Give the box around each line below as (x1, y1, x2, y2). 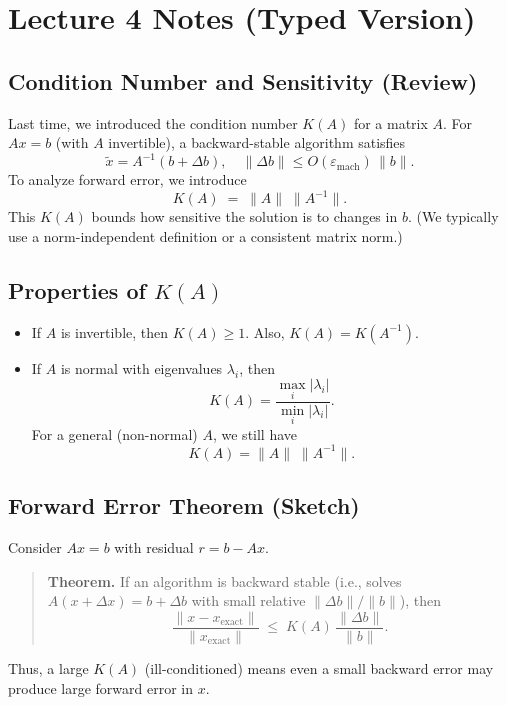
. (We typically (407, 206, 499, 227)
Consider (8, 537, 62, 558)
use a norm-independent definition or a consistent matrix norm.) (8, 225, 403, 246)
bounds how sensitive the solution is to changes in (91, 206, 398, 227)
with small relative (191, 590, 306, 611)
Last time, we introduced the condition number (8, 112, 298, 133)
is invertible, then (60, 321, 169, 342)
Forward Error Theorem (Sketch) (8, 490, 360, 521)
